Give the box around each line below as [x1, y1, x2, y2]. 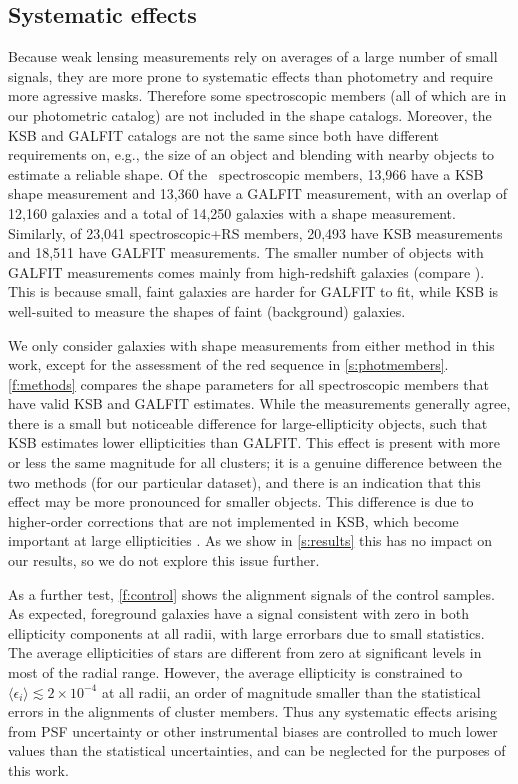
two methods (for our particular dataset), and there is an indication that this [8, 471, 481, 492]
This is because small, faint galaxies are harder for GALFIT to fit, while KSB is [8, 281, 499, 302]
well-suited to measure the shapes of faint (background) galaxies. [8, 300, 406, 321]
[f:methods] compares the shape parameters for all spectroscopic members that [8, 373, 490, 394]
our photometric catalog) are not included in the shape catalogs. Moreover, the [8, 104, 492, 125]
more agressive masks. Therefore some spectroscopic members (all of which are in [8, 85, 507, 106]
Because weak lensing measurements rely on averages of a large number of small [8, 46, 498, 67]
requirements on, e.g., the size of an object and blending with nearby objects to [8, 144, 495, 165]
